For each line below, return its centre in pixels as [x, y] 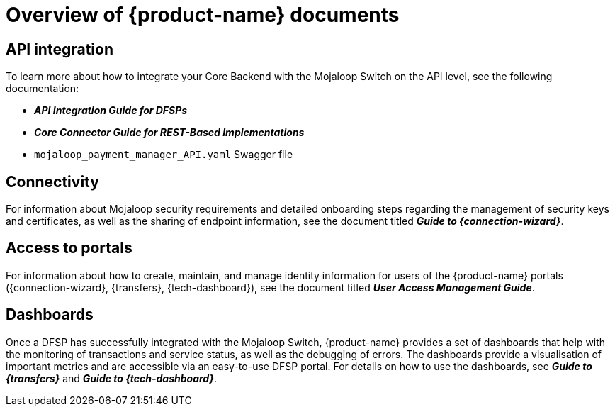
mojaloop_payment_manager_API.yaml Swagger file [164, 155]
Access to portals [69, 248]
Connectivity [52, 182]
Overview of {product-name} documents [203, 15]
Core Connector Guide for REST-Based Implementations [169, 133]
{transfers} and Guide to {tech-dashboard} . [112, 378]
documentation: [43, 89]
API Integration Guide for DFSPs [111, 111]
